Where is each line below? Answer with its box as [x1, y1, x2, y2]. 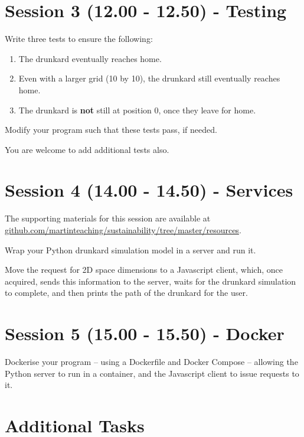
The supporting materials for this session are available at [5, 212, 211, 224]
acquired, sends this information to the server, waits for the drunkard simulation [5, 275, 296, 287]
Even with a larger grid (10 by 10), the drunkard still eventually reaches [18, 72, 280, 84]
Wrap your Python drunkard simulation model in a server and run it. [5, 243, 256, 256]
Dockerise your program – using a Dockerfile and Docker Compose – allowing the [5, 356, 298, 368]
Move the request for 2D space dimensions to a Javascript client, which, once [5, 263, 283, 276]
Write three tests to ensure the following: [5, 32, 153, 45]
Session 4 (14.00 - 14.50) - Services [5, 178, 293, 202]
